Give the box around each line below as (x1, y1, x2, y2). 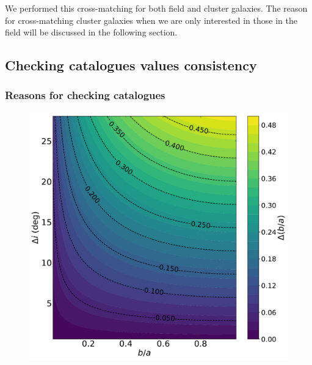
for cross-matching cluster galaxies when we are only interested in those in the (5, 13, 297, 26)
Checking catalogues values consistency (5, 56, 257, 75)
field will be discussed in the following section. (5, 26, 178, 39)
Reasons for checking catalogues (5, 87, 165, 103)
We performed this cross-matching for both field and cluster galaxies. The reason (5, 2, 308, 14)
